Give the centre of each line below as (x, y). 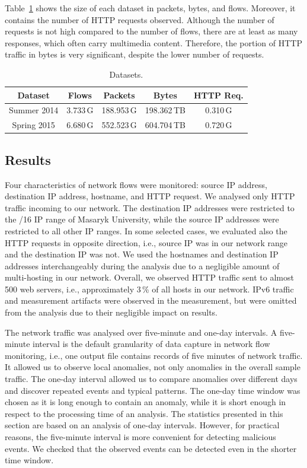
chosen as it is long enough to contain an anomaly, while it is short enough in (145, 402)
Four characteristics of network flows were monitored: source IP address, (136, 184)
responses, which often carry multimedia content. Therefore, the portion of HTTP (153, 42)
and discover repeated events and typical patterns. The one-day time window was (153, 390)
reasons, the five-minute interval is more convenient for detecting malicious (140, 437)
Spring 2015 (33, 125)
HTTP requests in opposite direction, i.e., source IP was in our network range (146, 242)
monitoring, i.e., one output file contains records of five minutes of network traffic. (154, 355)
